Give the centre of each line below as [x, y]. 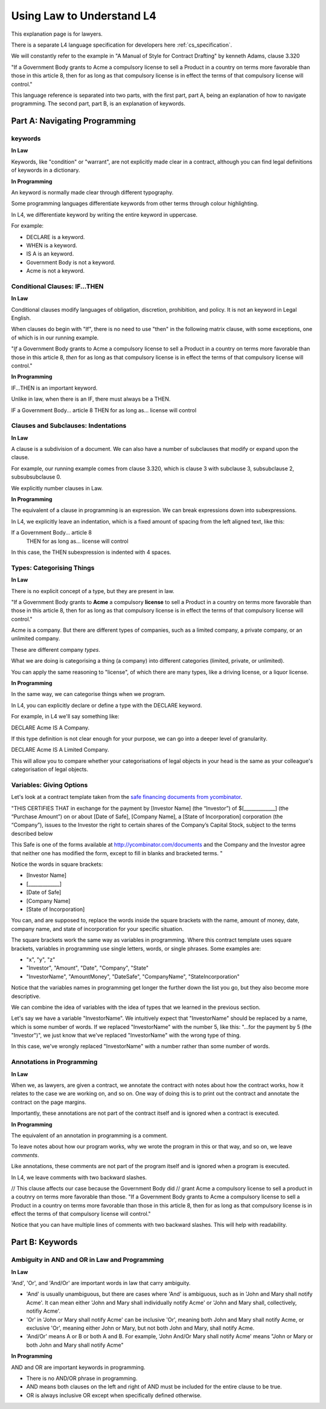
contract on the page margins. [49, 1102]
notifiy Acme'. [43, 1311]
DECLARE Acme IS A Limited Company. [60, 750]
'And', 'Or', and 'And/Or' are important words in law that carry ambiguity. [101, 1283]
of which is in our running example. [55, 337]
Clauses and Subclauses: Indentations [69, 425]
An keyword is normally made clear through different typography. [92, 192]
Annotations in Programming [54, 1062]
